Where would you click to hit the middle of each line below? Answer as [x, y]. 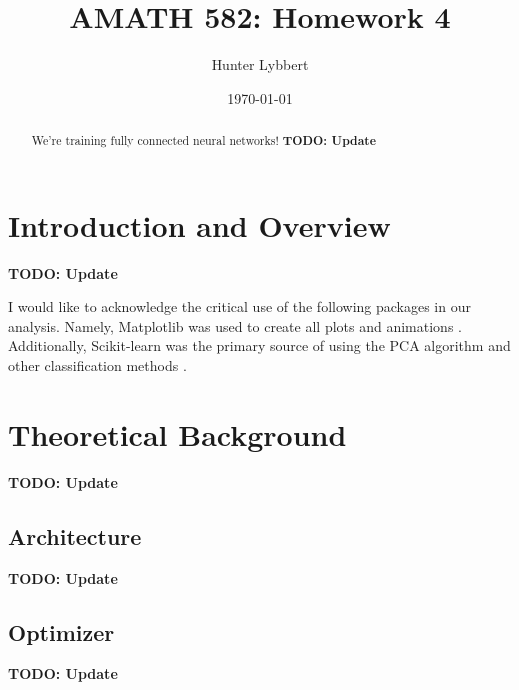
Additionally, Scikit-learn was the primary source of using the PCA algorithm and [259, 345]
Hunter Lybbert [260, 64]
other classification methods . [97, 365]
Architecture [75, 535]
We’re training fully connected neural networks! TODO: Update [203, 141]
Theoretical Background [177, 433]
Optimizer [61, 631]
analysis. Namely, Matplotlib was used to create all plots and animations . [235, 325]
